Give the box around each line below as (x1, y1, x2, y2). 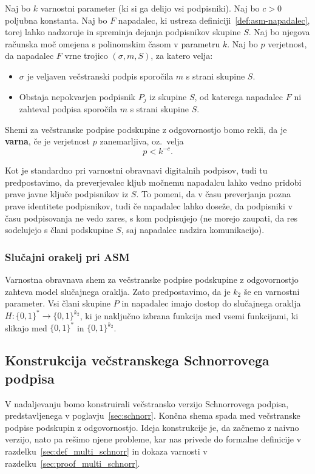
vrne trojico (64, 49, 108, 62)
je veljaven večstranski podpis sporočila (27, 69, 174, 82)
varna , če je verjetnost (5, 135, 90, 147)
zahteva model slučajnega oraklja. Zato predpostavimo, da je (5, 285, 231, 297)
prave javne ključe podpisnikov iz (5, 188, 129, 200)
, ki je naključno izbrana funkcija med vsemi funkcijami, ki (80, 309, 299, 322)
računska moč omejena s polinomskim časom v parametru (5, 37, 220, 50)
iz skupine (149, 90, 187, 103)
